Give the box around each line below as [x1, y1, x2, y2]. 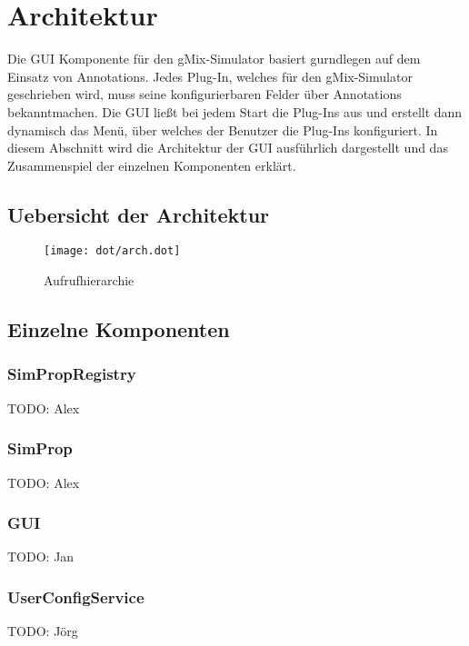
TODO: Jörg [7, 621, 78, 641]
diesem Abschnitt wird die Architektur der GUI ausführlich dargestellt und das [7, 138, 448, 157]
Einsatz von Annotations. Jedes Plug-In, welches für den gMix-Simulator [7, 66, 413, 85]
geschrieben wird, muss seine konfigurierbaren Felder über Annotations [7, 84, 402, 104]
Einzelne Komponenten [7, 315, 230, 343]
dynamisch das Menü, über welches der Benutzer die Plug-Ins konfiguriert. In [7, 120, 438, 139]
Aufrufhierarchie [44, 271, 135, 290]
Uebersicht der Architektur [7, 200, 270, 228]
